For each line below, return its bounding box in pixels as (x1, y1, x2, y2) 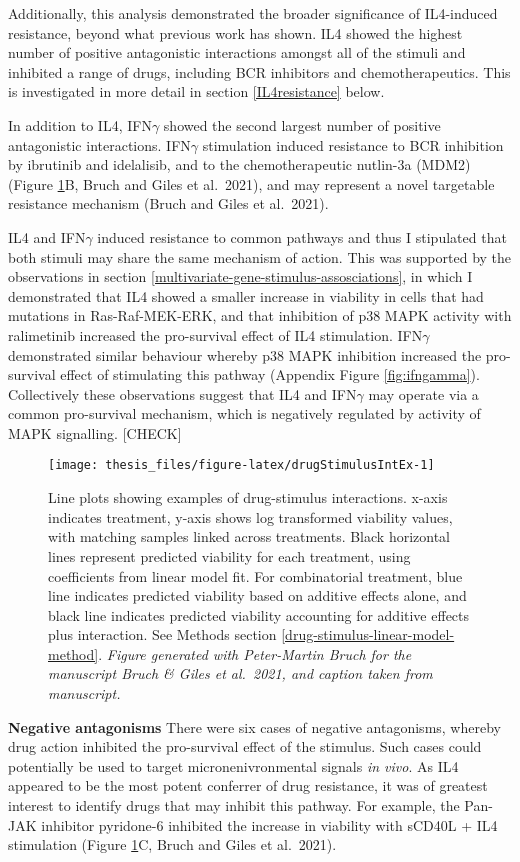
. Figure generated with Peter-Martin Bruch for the (98, 643, 412, 664)
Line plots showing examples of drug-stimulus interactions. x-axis (48, 487, 448, 508)
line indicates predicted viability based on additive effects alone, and (48, 585, 467, 606)
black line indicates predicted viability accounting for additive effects (48, 604, 470, 625)
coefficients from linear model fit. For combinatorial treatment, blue (48, 565, 463, 586)
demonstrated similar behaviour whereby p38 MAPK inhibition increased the (8, 344, 482, 365)
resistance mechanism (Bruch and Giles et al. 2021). (8, 193, 329, 214)
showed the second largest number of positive (163, 114, 441, 135)
